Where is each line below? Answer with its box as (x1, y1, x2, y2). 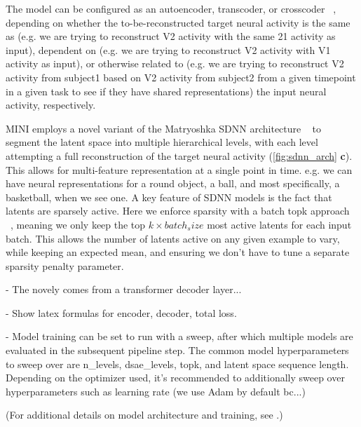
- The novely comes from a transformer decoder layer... (6, 282, 242, 297)
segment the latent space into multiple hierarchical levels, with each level (6, 135, 318, 149)
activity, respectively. (6, 97, 96, 112)
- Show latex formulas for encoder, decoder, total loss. (6, 305, 237, 320)
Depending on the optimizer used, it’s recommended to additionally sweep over (6, 370, 345, 385)
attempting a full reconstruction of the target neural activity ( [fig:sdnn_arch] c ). (6, 148, 353, 163)
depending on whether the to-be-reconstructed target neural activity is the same (6, 15, 350, 29)
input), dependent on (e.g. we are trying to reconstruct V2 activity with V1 (6, 42, 331, 57)
